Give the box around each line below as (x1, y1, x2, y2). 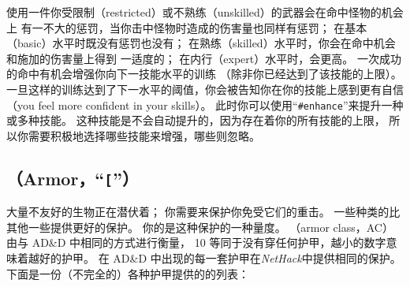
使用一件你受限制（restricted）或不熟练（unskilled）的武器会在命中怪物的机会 (6, 4, 404, 20)
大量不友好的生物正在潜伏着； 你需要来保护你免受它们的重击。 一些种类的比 (6, 203, 401, 220)
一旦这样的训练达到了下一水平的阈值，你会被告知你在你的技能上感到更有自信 (6, 80, 404, 97)
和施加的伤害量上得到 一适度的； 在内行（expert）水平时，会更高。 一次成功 (6, 50, 401, 66)
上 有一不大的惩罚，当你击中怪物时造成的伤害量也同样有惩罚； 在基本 (6, 19, 367, 35)
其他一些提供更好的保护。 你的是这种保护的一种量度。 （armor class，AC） (6, 218, 393, 235)
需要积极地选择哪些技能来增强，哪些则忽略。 (28, 127, 260, 143)
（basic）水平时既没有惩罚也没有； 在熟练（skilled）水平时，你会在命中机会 (6, 35, 396, 51)
